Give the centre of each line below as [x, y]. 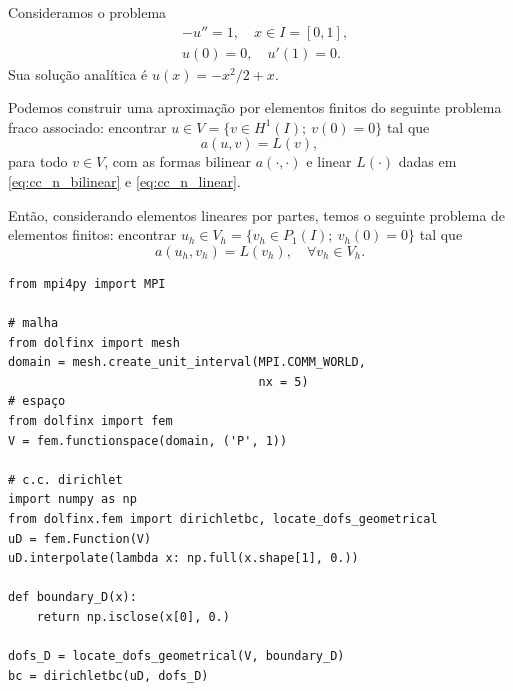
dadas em [427, 161]
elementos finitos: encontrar [92, 234]
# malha [33, 323]
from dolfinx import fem [90, 420]
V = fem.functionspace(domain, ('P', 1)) [148, 440]
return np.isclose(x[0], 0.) [133, 616]
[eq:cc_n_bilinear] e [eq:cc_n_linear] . [124, 181]
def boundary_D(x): [72, 597]
